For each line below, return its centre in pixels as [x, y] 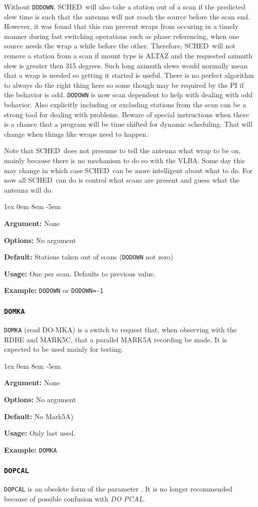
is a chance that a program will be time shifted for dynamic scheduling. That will [128, 124]
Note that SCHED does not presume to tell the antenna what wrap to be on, [123, 150]
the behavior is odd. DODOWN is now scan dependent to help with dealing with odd [129, 95]
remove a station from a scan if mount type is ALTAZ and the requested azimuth [128, 56]
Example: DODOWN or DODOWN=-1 [54, 290]
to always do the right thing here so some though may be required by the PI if [124, 85]
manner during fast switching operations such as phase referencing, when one [122, 36]
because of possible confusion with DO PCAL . [75, 498]
